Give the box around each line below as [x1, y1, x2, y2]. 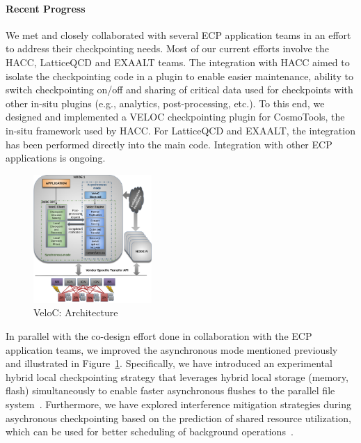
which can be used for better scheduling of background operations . [6, 424, 294, 439]
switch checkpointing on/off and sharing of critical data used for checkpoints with [6, 82, 353, 97]
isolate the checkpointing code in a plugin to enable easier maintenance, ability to [6, 68, 353, 83]
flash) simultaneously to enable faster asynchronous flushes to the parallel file [6, 383, 335, 398]
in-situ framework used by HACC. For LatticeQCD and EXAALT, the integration [6, 123, 355, 137]
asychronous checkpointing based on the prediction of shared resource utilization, [6, 410, 351, 425]
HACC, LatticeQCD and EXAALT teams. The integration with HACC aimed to [6, 54, 350, 69]
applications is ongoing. [6, 150, 106, 165]
